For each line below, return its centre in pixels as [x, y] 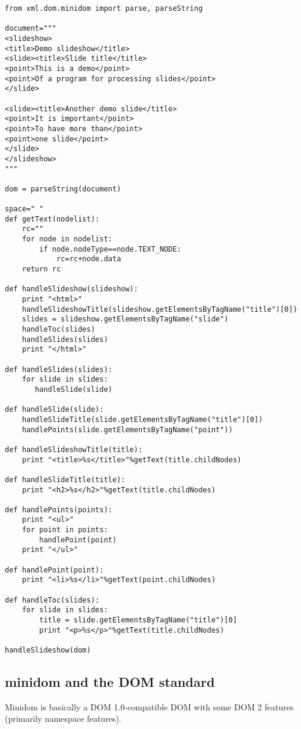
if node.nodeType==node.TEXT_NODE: [110, 249]
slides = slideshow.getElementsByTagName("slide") [125, 319]
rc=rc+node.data [89, 259]
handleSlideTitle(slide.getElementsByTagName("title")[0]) [142, 419]
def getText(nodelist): [52, 219]
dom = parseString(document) [63, 189]
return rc [41, 269]
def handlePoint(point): [54, 570]
